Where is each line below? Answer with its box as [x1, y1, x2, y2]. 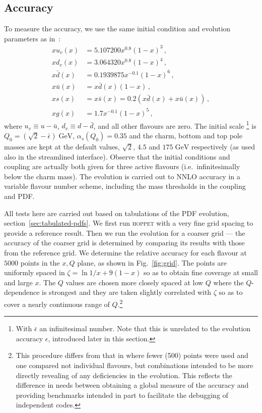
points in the [20, 257, 60, 268]
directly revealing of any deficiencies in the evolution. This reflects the [16, 370, 232, 380]
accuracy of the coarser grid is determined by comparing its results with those [4, 237, 245, 248]
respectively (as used [191, 141, 255, 152]
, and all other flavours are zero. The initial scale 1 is [93, 119, 256, 131]
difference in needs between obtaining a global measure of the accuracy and [16, 380, 249, 390]
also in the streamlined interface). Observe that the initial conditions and [4, 151, 230, 162]
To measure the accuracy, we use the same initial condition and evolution [4, 23, 231, 34]
